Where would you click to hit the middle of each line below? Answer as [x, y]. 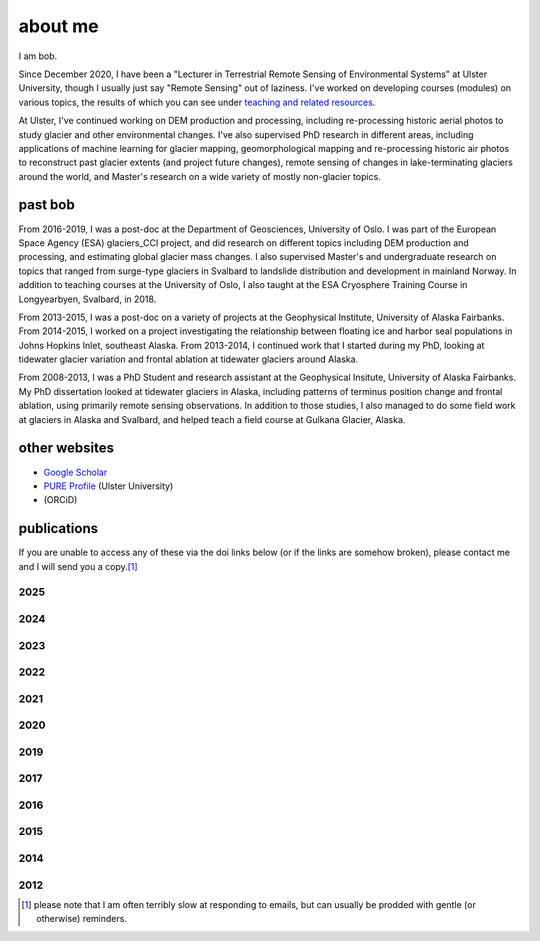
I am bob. [38, 56]
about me [58, 26]
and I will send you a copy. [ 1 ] [78, 566]
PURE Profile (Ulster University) [108, 486]
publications [58, 528]
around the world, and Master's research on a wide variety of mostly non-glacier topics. [200, 176]
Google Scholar [75, 472]
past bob [46, 205]
